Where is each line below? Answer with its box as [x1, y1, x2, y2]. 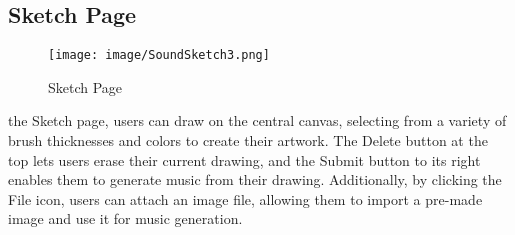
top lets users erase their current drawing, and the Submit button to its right [8, 149, 481, 170]
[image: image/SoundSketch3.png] [48, 48, 270, 63]
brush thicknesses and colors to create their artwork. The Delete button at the [8, 130, 488, 151]
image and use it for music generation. [8, 208, 243, 229]
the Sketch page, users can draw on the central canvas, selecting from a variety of [8, 110, 507, 131]
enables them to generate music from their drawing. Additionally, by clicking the [8, 169, 502, 190]
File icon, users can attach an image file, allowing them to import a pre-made [8, 188, 483, 209]
